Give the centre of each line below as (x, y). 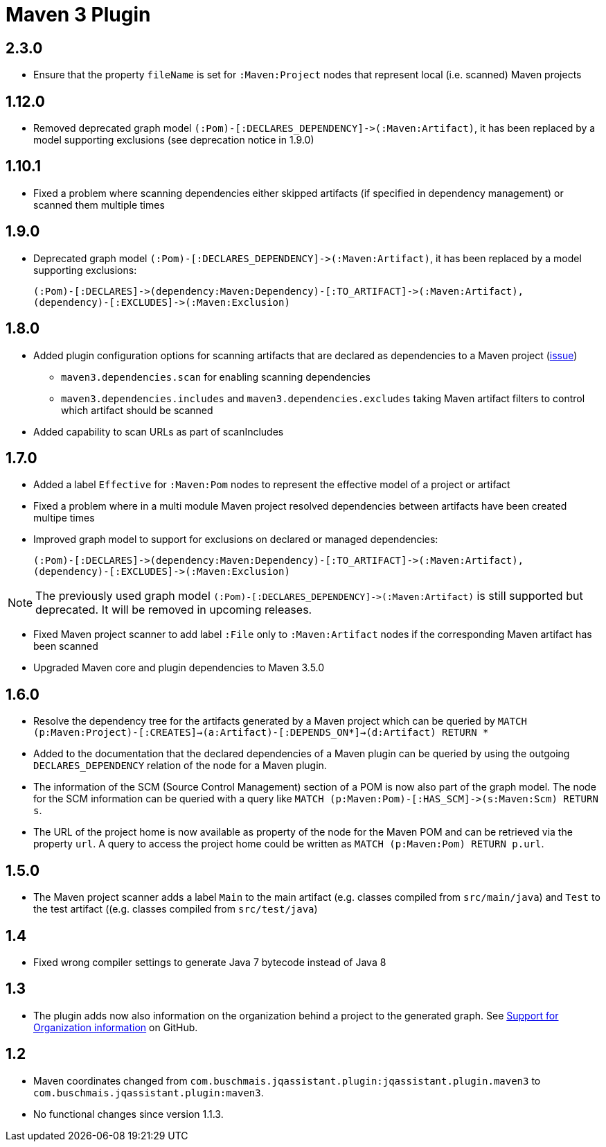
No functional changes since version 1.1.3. (128, 1114)
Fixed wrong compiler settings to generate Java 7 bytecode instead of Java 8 (210, 962)
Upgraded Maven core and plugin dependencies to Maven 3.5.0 (179, 668)
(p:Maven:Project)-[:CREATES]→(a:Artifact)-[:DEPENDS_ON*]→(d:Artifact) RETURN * (261, 733)
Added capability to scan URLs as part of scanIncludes (159, 431)
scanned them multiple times (99, 205)
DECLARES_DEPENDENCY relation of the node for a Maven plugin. (180, 766)
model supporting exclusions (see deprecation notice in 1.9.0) (174, 140)
